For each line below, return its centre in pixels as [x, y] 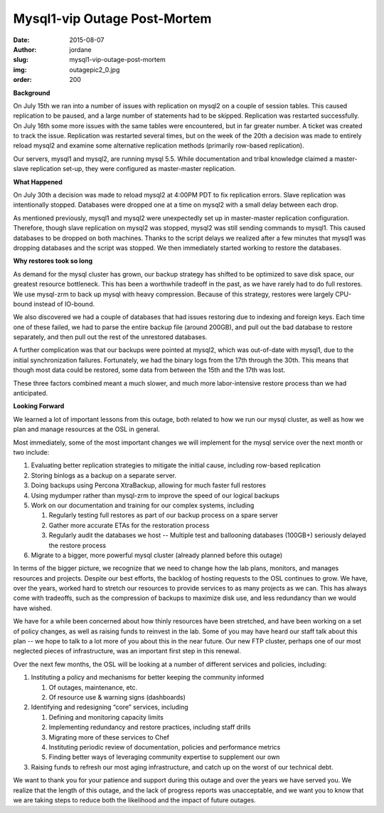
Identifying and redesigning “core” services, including [110, 707]
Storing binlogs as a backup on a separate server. [104, 475]
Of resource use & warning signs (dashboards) [117, 697]
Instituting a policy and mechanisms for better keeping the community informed [148, 678]
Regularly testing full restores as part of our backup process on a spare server [164, 515]
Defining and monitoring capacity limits [106, 717]
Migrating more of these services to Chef [109, 737]
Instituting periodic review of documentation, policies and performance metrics [165, 747]
